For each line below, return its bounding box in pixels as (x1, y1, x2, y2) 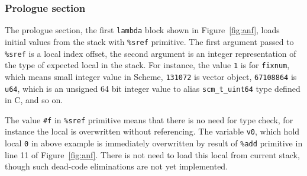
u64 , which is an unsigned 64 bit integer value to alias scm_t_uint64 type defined (5, 82, 300, 94)
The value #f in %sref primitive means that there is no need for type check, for (5, 113, 293, 126)
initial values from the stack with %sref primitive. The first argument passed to (5, 35, 294, 47)
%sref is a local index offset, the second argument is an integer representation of (5, 47, 296, 59)
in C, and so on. (5, 94, 63, 106)
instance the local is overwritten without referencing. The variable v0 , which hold (5, 125, 300, 137)
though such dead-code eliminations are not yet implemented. (5, 160, 228, 172)
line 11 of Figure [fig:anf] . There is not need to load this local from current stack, (5, 148, 300, 161)
